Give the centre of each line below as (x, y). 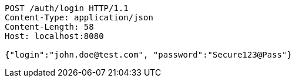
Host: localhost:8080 (54, 36)
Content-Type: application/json (79, 17)
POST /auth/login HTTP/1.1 (67, 8)
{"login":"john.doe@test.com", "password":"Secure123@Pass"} (148, 55)
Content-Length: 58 (49, 27)
